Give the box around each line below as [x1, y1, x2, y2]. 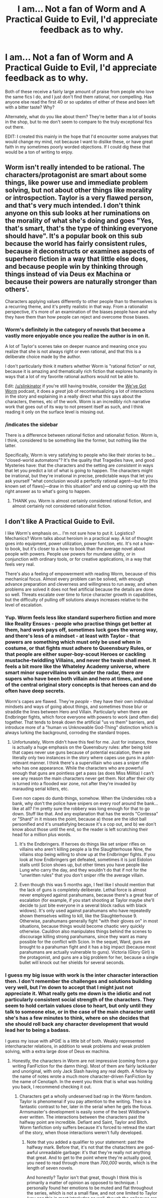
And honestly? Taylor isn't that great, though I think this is [26, 1174, 142, 1180]
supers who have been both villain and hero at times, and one [5, 675, 153, 682]
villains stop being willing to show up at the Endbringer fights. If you [19, 852, 156, 857]
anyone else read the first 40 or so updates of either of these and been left [5, 99, 155, 105]
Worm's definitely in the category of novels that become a [5, 326, 145, 333]
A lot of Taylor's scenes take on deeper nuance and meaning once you [5, 343, 147, 349]
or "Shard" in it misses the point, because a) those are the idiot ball [12, 816, 147, 822]
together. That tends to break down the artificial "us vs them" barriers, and [5, 719, 155, 725]
